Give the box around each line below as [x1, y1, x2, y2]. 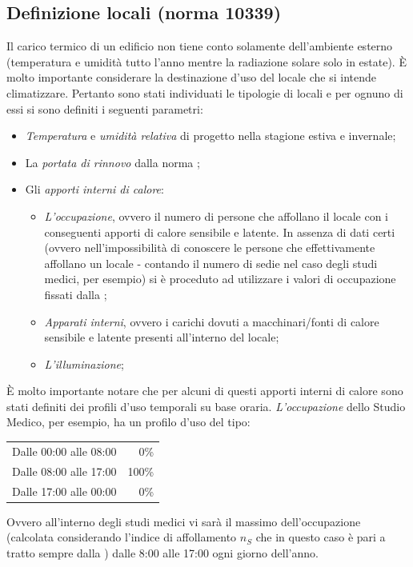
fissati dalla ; [44, 285, 107, 302]
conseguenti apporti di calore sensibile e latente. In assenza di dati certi [44, 223, 395, 240]
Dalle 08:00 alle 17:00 [12, 462, 117, 479]
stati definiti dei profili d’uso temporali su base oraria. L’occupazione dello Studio [6, 397, 406, 414]
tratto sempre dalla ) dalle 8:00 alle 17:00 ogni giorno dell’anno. [6, 544, 319, 561]
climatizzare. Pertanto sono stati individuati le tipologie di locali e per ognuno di [6, 84, 403, 101]
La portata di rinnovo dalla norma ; [25, 154, 200, 170]
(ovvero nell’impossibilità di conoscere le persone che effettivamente [44, 239, 375, 256]
